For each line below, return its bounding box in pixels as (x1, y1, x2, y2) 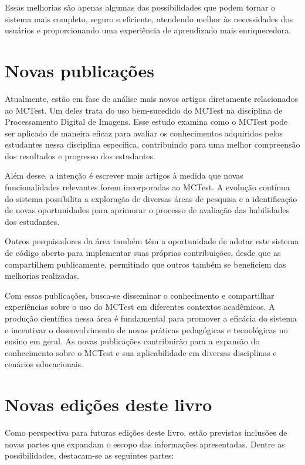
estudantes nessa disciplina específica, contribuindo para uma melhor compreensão (5, 138, 300, 151)
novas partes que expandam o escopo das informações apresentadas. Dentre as (5, 437, 285, 450)
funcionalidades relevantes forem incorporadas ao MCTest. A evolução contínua (5, 181, 290, 193)
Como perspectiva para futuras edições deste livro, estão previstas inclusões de (5, 426, 287, 439)
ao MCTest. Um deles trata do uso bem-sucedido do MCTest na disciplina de (5, 104, 283, 116)
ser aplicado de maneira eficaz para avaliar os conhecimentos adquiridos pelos (5, 126, 283, 139)
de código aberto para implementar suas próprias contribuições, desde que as (5, 247, 281, 259)
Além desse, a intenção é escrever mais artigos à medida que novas (5, 169, 243, 182)
